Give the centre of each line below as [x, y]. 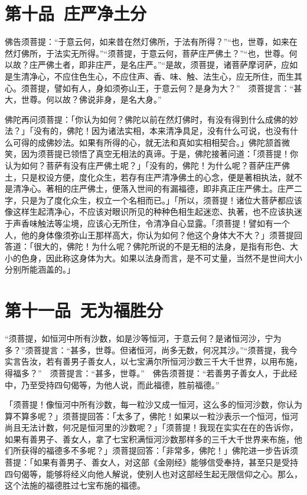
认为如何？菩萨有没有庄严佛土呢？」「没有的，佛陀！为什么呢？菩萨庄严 [143, 165]
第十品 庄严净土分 [76, 13]
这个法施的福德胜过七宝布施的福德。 [75, 485]
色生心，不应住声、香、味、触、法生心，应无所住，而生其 [190, 76]
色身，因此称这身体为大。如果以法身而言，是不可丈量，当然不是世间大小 [161, 258]
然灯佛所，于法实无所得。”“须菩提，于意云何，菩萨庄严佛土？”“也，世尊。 [147, 53]
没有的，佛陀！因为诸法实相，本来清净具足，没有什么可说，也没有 [161, 131]
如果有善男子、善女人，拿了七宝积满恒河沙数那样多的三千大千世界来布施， [149, 439]
